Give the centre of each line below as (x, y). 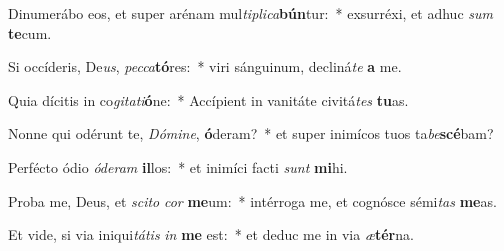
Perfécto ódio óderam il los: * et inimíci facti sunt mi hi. (178, 166)
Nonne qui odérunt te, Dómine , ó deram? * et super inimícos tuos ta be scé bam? (251, 133)
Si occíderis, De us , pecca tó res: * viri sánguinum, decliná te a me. (205, 66)
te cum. (30, 32)
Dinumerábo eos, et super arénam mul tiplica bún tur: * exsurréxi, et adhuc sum (250, 13)
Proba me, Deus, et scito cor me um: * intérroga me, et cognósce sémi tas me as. (252, 200)
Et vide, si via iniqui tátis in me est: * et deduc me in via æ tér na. (211, 234)
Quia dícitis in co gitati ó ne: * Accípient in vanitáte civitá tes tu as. (208, 99)
